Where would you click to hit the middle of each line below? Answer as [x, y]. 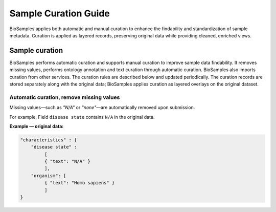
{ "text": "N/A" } [67, 162]
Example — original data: [37, 126]
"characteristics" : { [49, 140]
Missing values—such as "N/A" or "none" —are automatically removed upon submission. [102, 108]
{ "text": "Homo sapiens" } [79, 183]
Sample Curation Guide [60, 13]
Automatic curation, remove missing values [65, 97]
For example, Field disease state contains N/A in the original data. [82, 117]
